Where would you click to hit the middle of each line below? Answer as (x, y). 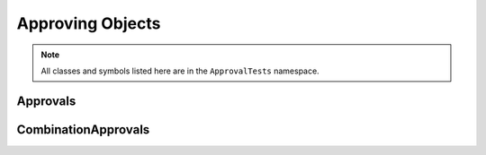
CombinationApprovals (83, 129)
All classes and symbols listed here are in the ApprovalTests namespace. (180, 71)
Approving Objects (89, 23)
